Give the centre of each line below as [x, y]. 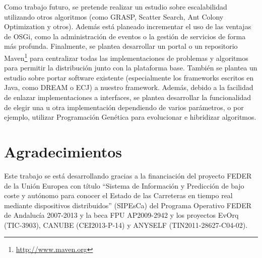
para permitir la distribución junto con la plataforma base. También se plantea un [131, 68]
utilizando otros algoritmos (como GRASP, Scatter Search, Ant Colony [114, 16]
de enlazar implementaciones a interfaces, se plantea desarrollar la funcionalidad [128, 97]
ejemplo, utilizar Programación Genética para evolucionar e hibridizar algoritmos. [130, 117]
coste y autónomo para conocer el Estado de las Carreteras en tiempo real [118, 195]
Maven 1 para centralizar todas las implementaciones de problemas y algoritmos [126, 57]
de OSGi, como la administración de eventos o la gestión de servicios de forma [125, 36]
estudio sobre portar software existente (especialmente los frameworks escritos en [129, 77]
